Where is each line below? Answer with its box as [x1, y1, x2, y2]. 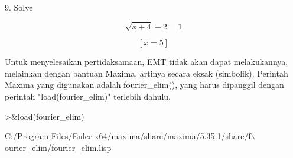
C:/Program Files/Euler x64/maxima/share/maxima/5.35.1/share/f [5, 130, 251, 142]
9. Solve [5, 1, 33, 13]
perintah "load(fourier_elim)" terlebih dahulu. [5, 90, 171, 102]
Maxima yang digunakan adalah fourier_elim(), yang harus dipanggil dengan [5, 78, 284, 91]
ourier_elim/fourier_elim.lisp [5, 141, 112, 153]
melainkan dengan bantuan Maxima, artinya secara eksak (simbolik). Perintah [5, 67, 288, 79]
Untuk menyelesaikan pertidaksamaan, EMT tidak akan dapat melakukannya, [5, 55, 288, 68]
